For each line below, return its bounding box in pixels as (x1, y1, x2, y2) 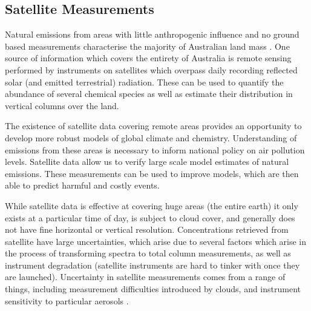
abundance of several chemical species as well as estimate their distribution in (5, 87, 293, 100)
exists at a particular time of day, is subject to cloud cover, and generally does (5, 211, 295, 224)
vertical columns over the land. (5, 99, 119, 112)
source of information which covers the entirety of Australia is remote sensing (5, 52, 292, 64)
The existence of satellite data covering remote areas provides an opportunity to (5, 119, 302, 132)
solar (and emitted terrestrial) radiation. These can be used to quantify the (5, 75, 284, 88)
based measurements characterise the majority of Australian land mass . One (5, 39, 290, 52)
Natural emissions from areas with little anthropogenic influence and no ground (5, 28, 300, 41)
